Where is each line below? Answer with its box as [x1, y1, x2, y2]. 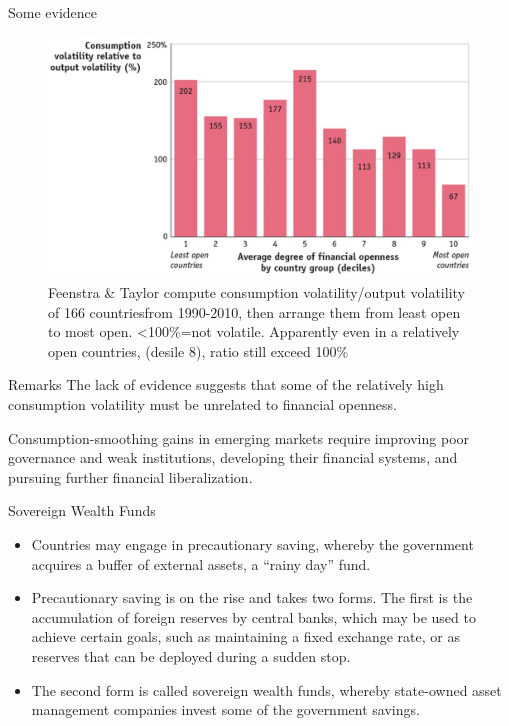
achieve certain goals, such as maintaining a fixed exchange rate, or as [31, 626, 460, 647]
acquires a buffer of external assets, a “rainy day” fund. [31, 553, 371, 574]
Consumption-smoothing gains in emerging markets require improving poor [8, 427, 470, 448]
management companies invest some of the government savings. [31, 699, 420, 720]
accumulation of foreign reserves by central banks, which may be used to [31, 606, 476, 627]
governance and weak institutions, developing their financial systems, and [8, 447, 458, 468]
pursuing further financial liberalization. [8, 466, 253, 487]
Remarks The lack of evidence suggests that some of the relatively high [8, 374, 444, 395]
